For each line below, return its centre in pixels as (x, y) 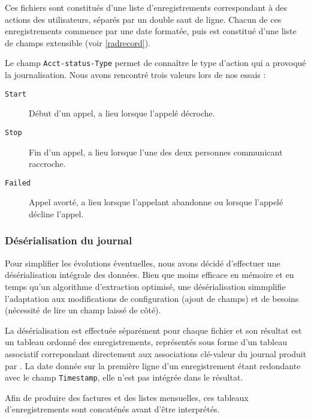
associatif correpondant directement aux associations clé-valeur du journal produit (156, 353)
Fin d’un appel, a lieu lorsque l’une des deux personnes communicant (156, 152)
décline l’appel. (56, 213)
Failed (18, 183)
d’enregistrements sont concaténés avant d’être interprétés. (112, 409)
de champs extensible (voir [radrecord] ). (78, 42)
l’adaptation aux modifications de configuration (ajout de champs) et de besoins (152, 298)
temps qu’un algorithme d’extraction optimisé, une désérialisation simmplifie (145, 286)
